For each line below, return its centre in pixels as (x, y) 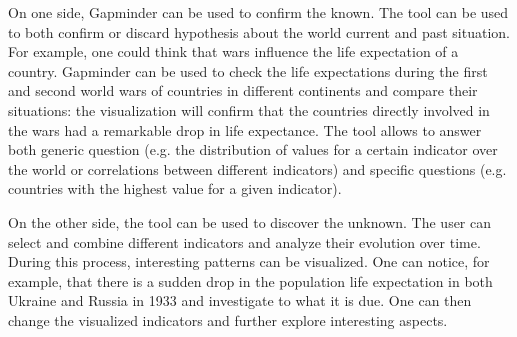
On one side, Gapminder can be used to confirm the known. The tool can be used (258, 12)
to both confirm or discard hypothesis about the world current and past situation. (259, 31)
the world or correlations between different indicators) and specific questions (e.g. (257, 168)
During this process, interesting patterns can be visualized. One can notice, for (249, 261)
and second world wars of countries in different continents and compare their (243, 90)
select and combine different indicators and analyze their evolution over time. (244, 241)
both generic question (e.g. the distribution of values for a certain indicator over (253, 149)
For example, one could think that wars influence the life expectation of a (233, 51)
